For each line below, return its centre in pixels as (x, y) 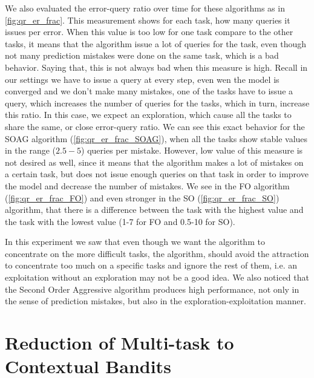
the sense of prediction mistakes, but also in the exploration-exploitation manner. (155, 301)
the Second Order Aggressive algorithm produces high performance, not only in (152, 289)
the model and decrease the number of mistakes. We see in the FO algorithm (147, 185)
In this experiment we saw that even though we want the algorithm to (135, 242)
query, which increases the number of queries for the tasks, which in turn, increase (157, 103)
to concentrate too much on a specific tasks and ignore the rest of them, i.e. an (151, 265)
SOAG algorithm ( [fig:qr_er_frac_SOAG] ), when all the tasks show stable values (156, 138)
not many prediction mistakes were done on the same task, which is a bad (142, 55)
